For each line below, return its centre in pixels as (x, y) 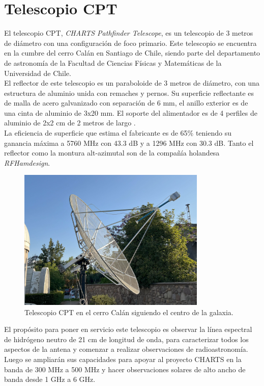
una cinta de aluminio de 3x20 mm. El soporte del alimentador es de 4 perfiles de (131, 112)
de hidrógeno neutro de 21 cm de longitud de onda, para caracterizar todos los (126, 339)
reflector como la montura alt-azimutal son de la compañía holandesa (112, 153)
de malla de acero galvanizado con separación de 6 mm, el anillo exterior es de (126, 103)
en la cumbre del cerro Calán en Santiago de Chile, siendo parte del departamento (132, 53)
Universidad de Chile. (38, 73)
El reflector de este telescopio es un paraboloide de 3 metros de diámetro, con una (132, 83)
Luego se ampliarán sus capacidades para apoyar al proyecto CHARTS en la (123, 359)
